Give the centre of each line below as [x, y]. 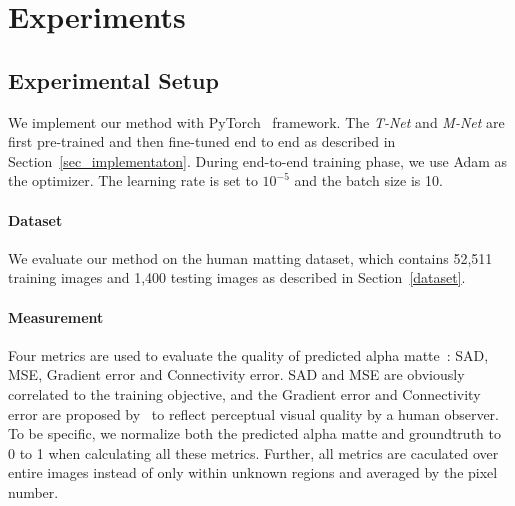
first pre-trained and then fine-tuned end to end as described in [202, 141]
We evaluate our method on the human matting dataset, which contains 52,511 [250, 257]
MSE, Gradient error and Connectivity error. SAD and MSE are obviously [236, 374]
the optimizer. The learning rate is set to [133, 180]
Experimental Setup [113, 79]
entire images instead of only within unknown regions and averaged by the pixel [253, 472]
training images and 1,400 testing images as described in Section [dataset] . [237, 277]
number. [33, 491]
